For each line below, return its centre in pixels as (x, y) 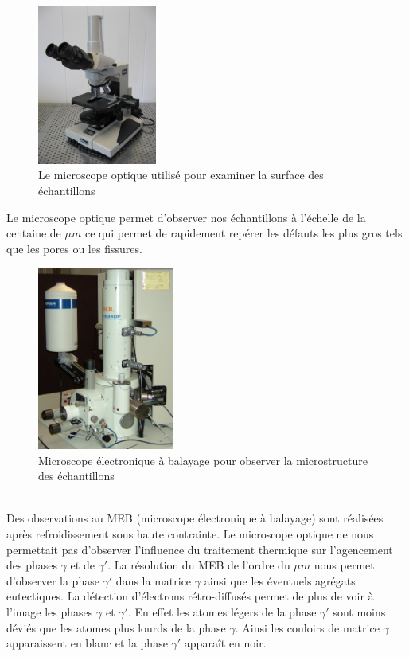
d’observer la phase (53, 580)
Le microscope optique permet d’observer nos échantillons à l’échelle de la (186, 217)
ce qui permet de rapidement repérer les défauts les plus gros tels (243, 233)
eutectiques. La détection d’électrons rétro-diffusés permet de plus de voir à (190, 596)
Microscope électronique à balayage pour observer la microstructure (203, 460)
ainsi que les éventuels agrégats (280, 580)
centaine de (34, 233)
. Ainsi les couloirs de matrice (307, 627)
